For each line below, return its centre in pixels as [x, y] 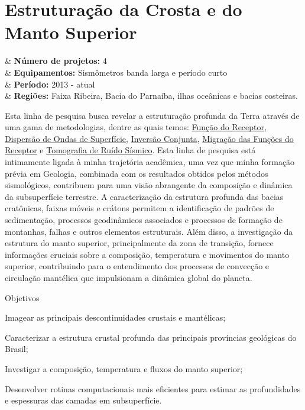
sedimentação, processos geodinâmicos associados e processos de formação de [144, 220]
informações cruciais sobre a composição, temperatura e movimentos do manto [147, 254]
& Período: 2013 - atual [50, 84]
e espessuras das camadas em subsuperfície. [83, 400]
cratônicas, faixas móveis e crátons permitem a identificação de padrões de [139, 208]
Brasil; [17, 349]
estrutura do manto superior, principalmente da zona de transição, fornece [139, 243]
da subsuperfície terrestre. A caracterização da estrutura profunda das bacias [144, 196]
